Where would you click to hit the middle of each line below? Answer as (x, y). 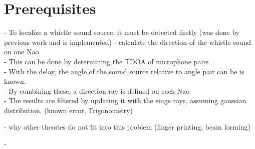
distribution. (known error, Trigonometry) (69, 110)
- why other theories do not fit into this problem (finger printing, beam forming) (127, 127)
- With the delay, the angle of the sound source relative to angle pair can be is (124, 71)
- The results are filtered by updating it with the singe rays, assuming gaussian (125, 100)
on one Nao (22, 52)
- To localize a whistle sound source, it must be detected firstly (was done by (122, 32)
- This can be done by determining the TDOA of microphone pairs (106, 61)
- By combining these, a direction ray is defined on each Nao (97, 90)
